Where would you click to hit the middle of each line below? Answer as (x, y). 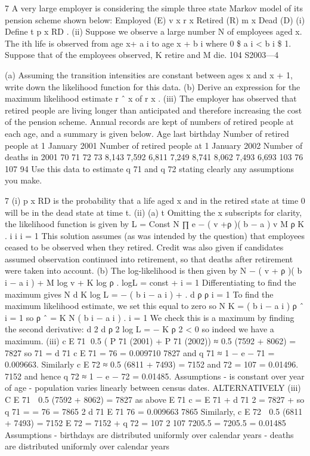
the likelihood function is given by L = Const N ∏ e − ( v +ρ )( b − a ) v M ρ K (155, 224)
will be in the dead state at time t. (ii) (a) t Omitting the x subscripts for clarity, (154, 212)
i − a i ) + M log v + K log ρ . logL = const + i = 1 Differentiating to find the (151, 282)
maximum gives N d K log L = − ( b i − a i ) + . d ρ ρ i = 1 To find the (139, 294)
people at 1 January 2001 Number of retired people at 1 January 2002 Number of (154, 145)
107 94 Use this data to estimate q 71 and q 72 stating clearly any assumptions (150, 168)
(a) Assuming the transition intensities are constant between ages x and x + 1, (149, 74)
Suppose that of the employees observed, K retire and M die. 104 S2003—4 (142, 55)
